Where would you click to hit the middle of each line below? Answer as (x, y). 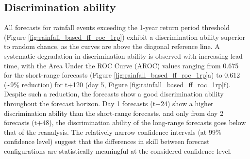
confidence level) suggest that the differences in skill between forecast (107, 141)
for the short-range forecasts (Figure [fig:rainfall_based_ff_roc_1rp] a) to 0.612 (122, 75)
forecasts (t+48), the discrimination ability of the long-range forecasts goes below (125, 122)
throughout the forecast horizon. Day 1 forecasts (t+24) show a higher (109, 103)
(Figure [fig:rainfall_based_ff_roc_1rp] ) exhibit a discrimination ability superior (125, 37)
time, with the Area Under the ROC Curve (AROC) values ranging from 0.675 (121, 65)
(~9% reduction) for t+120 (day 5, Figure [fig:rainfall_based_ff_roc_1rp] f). (117, 84)
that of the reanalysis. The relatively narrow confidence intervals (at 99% (113, 132)
